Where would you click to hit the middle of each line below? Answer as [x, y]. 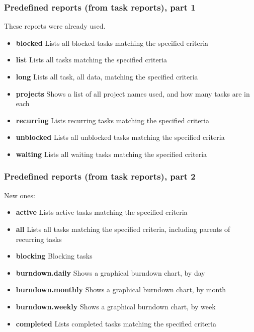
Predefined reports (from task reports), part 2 [100, 176]
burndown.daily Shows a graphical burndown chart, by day [110, 272]
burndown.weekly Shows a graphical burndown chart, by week [116, 306]
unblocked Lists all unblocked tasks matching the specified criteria [120, 137]
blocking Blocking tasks [54, 256]
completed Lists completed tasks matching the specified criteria [116, 323]
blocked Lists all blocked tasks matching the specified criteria [112, 43]
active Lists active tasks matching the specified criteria [102, 212]
